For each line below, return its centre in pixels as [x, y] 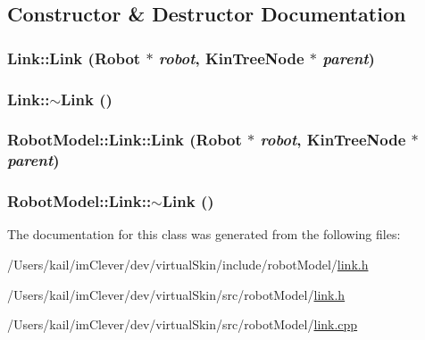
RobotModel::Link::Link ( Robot [125, 140]
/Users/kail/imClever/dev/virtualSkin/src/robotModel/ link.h [176, 294]
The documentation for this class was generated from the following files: [204, 234]
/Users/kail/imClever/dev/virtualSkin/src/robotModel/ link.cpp [183, 324]
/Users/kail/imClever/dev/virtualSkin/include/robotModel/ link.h [188, 265]
